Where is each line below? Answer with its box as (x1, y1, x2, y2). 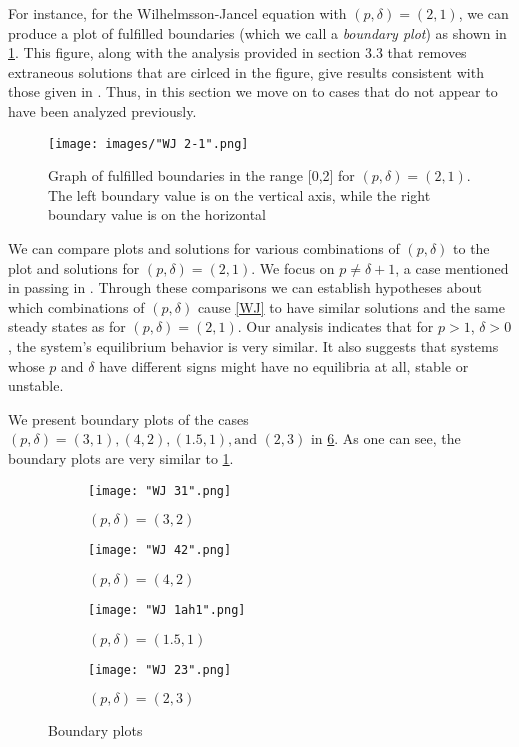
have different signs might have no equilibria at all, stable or (99, 355, 469, 376)
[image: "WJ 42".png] (88, 543, 232, 558)
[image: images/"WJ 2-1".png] (48, 136, 249, 151)
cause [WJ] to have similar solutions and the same (197, 296, 505, 317)
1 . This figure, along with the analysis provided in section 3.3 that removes (8, 42, 467, 63)
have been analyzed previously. (8, 100, 197, 121)
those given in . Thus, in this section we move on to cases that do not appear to (8, 81, 498, 102)
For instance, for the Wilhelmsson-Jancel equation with (8, 3, 347, 23)
